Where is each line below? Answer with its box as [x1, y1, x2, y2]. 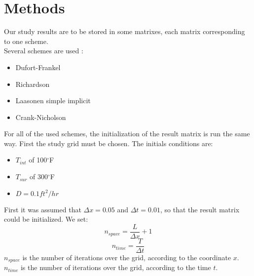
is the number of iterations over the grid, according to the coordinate [22, 252, 231, 262]
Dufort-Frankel [15, 62, 61, 72]
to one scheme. [4, 36, 48, 46]
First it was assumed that [4, 204, 81, 214]
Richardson [15, 79, 50, 89]
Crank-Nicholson [15, 112, 66, 122]
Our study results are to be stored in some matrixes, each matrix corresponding [4, 26, 245, 37]
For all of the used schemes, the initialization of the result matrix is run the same [4, 128, 250, 139]
